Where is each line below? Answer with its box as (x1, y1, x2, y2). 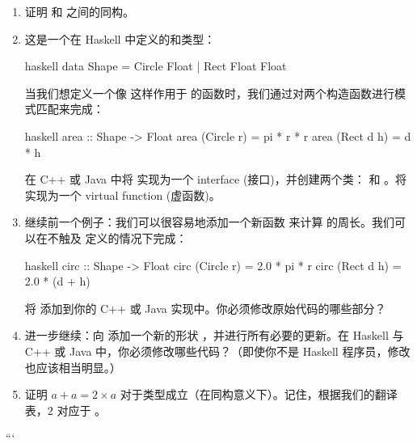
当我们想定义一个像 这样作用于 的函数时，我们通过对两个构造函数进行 (24, 84, 395, 101)
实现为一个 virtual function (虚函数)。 (24, 186, 221, 203)
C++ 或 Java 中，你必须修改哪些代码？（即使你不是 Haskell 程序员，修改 (24, 342, 411, 359)
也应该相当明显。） (24, 358, 121, 375)
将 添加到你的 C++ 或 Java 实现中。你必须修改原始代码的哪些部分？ (24, 299, 386, 316)
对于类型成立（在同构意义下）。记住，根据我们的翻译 (120, 386, 398, 403)
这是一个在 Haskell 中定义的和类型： (24, 30, 216, 47)
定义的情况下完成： (85, 229, 187, 246)
